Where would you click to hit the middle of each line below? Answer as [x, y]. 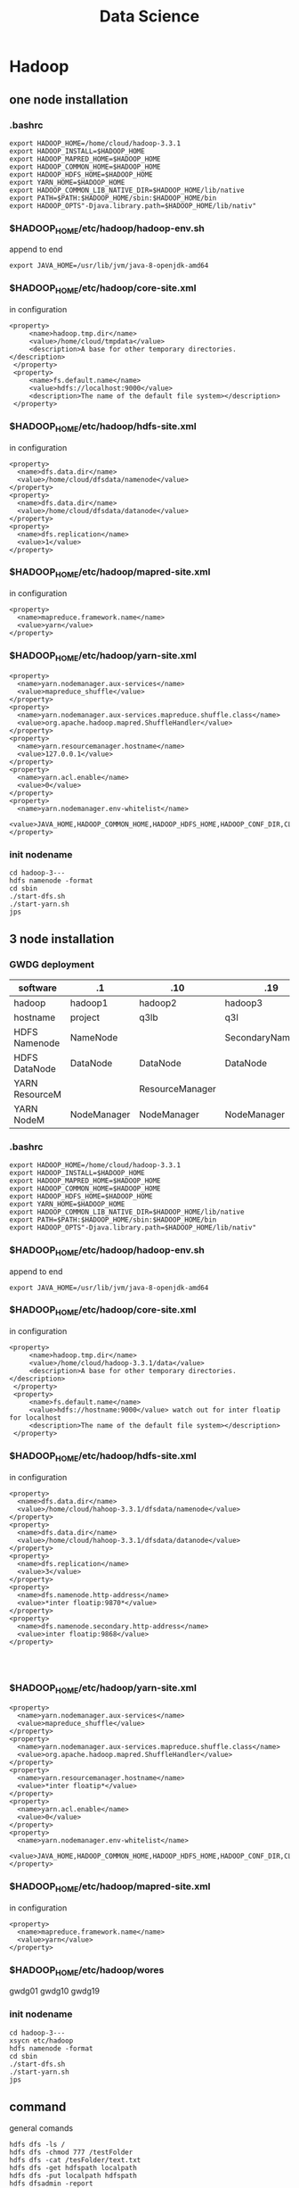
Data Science [149, 17]
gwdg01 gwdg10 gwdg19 [55, 1991]
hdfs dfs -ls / [37, 2145]
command [38, 2107]
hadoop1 [89, 1003]
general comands [41, 2128]
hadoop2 [158, 1003]
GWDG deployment [52, 965]
